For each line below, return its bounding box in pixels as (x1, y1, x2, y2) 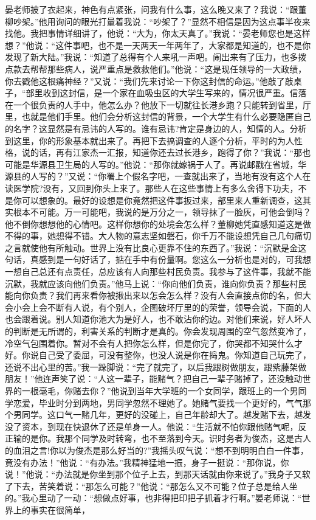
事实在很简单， (30, 503, 90, 516)
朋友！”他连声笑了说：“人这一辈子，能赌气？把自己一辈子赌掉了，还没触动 (5, 372, 303, 385)
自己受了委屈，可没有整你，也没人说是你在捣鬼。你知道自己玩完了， (38, 348, 311, 361)
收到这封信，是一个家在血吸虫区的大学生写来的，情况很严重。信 (43, 86, 298, 99)
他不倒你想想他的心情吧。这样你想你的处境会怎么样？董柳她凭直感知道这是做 (5, 217, 311, 230)
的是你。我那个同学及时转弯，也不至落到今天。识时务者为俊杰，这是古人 (21, 432, 311, 445)
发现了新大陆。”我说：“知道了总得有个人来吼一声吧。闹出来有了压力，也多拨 (5, 50, 307, 63)
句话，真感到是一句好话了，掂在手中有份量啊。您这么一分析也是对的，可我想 (5, 253, 311, 266)
